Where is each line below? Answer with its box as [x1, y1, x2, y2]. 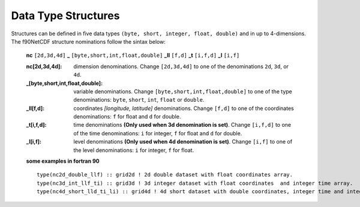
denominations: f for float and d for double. [73, 113, 181, 120]
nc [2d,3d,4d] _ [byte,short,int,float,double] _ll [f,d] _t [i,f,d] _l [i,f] [26, 51, 240, 59]
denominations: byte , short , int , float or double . [73, 96, 205, 103]
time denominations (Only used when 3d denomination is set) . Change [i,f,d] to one [73, 121, 291, 129]
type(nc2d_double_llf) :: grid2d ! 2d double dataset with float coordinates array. [37, 171, 293, 178]
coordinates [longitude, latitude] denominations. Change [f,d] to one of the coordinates [73, 105, 294, 112]
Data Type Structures [11, 9, 120, 22]
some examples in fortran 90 [26, 157, 100, 165]
